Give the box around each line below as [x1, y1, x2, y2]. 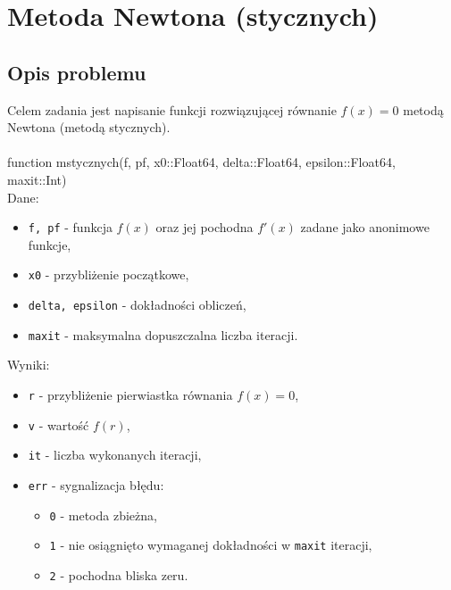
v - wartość [28, 415, 89, 434]
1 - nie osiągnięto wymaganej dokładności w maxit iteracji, [49, 536, 372, 554]
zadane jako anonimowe [300, 218, 430, 237]
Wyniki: [7, 355, 50, 374]
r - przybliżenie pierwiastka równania [28, 385, 233, 403]
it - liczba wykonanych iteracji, [28, 445, 202, 464]
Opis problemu [7, 58, 146, 86]
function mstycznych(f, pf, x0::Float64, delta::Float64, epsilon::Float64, [7, 153, 396, 171]
